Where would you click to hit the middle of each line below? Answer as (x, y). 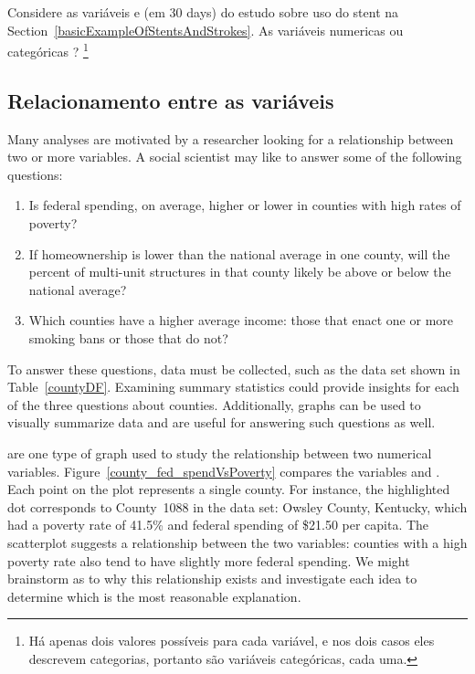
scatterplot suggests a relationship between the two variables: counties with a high (237, 542)
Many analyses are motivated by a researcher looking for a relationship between (231, 138)
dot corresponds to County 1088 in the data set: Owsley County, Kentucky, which (237, 506)
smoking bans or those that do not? (128, 337)
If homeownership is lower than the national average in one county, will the (239, 253)
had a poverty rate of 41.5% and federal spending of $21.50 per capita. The (218, 525)
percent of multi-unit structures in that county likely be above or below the (240, 272)
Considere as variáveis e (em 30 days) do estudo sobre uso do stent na (203, 12)
